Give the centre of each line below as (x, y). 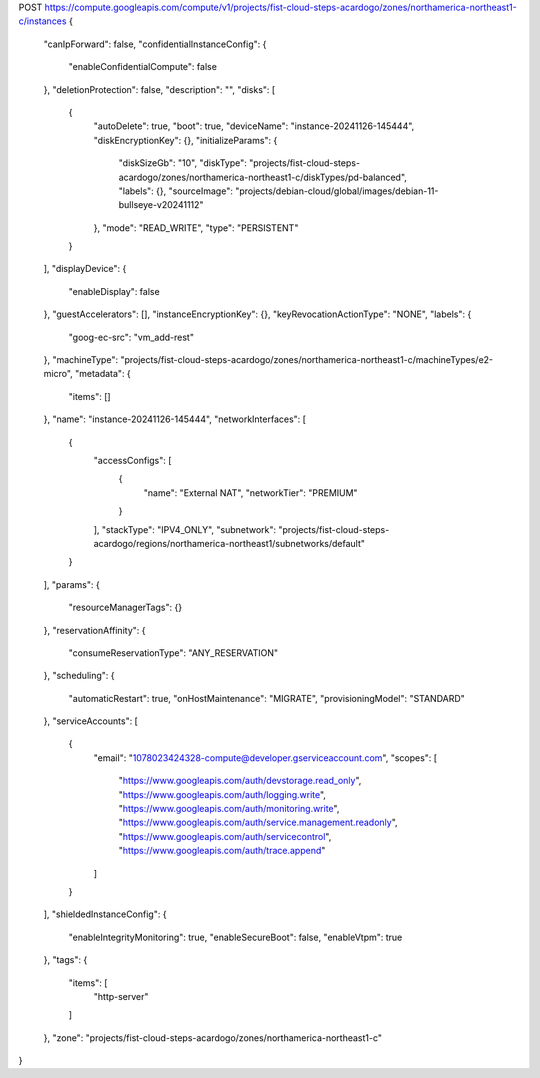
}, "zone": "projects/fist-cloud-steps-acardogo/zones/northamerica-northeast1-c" (213, 1037)
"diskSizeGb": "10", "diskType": (182, 163)
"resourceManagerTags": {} (125, 607)
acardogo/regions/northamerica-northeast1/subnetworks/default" (229, 543)
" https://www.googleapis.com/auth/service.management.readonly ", (258, 822)
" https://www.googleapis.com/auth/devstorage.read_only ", (240, 781)
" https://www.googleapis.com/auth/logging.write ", (222, 794)
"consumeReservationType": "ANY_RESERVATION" (173, 652)
